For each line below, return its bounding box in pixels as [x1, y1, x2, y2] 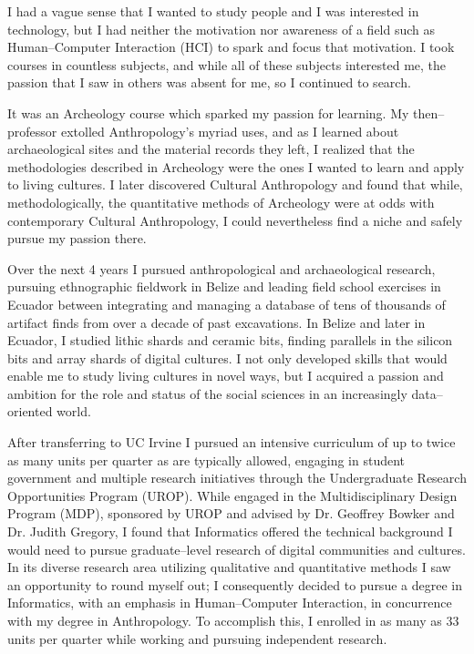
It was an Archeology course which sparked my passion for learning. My [7, 103, 409, 122]
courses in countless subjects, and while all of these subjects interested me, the [7, 55, 447, 74]
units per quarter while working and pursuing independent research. [7, 628, 387, 648]
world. [57, 402, 91, 421]
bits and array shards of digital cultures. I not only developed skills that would [7, 348, 448, 367]
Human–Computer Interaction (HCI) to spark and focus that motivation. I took [7, 37, 455, 56]
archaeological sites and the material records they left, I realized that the [7, 139, 415, 158]
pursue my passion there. [7, 229, 147, 248]
